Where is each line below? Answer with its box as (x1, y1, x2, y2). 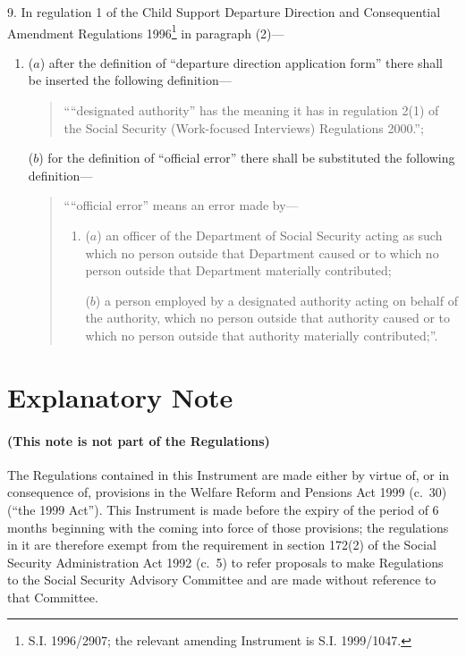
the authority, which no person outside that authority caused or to (85, 308, 450, 327)
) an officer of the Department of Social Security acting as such (97, 226, 443, 244)
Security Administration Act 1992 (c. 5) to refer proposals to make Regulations (7, 552, 444, 571)
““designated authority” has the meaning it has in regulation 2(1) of (64, 101, 439, 120)
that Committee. (7, 587, 98, 606)
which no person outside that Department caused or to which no (85, 243, 439, 262)
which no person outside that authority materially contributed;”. (85, 325, 438, 344)
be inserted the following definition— (28, 71, 232, 89)
